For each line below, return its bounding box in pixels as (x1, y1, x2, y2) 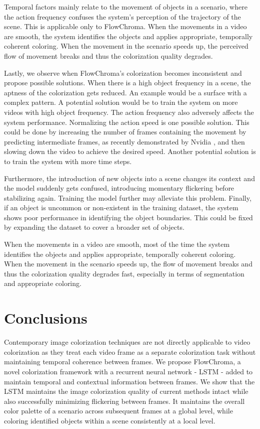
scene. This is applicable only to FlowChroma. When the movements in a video (4, 21, 247, 32)
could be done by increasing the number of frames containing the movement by (4, 126, 246, 137)
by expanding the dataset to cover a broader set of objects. (4, 222, 184, 232)
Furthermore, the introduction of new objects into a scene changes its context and (4, 173, 255, 183)
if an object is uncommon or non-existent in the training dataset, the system (4, 202, 238, 213)
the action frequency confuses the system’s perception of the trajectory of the (4, 11, 241, 22)
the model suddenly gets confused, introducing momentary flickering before (4, 183, 234, 193)
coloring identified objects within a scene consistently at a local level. (4, 415, 215, 425)
